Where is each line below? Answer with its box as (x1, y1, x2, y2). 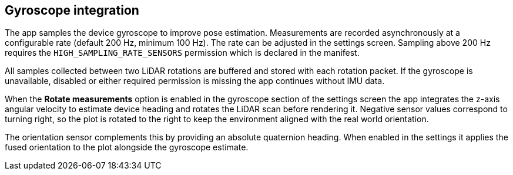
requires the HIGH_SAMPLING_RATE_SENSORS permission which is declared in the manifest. (5, 48, 360, 58)
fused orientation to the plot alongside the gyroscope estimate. (5, 142, 249, 153)
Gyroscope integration (5, 3, 139, 18)
